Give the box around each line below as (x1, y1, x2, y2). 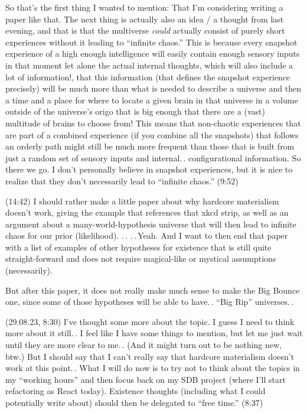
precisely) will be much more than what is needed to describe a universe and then (5, 82, 301, 95)
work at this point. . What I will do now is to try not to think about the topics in (5, 362, 300, 374)
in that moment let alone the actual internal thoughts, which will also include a (5, 58, 293, 71)
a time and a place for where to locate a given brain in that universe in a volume (5, 93, 298, 106)
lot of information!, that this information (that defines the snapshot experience (5, 70, 290, 83)
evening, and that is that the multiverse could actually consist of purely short (5, 24, 285, 37)
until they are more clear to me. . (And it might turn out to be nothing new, (5, 339, 282, 351)
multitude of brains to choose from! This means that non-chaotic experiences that (5, 116, 301, 129)
